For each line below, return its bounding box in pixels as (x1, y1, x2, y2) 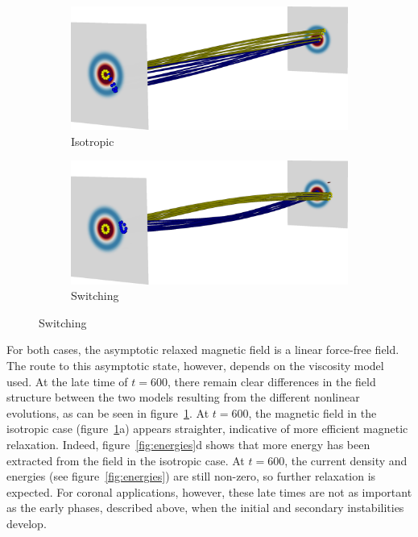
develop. (6, 514, 47, 531)
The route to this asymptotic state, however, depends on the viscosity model (6, 356, 384, 373)
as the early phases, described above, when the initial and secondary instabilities (6, 499, 404, 516)
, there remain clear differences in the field (167, 373, 376, 389)
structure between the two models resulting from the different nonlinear (6, 389, 360, 406)
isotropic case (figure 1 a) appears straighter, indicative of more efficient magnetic (6, 420, 408, 437)
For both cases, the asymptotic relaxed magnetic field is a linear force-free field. (6, 341, 399, 358)
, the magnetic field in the (248, 404, 377, 421)
